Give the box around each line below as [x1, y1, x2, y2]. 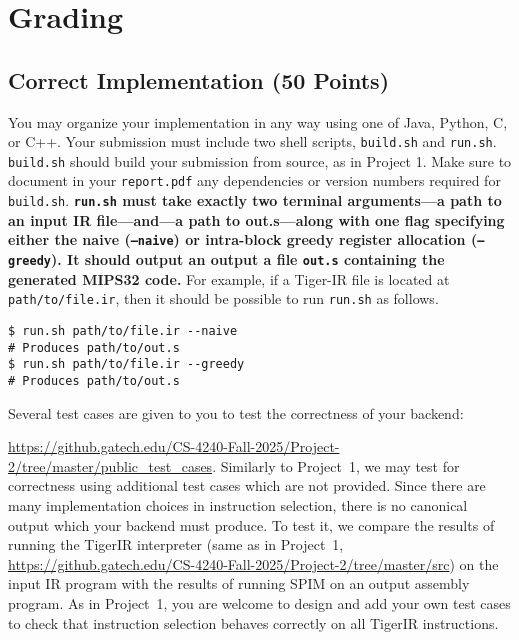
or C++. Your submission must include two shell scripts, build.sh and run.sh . [8, 131, 497, 152]
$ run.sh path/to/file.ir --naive [8, 323, 238, 338]
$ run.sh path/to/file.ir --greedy [8, 357, 245, 372]
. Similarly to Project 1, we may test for [212, 455, 460, 476]
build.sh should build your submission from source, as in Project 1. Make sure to [8, 150, 512, 171]
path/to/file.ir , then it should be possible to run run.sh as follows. [8, 288, 439, 309]
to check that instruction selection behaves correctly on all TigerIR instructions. [8, 612, 499, 633]
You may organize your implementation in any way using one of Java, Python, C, [8, 111, 508, 132]
